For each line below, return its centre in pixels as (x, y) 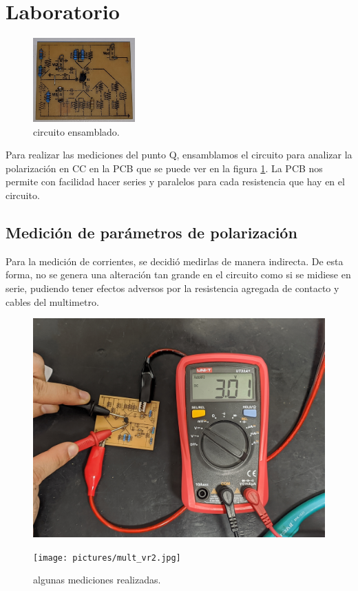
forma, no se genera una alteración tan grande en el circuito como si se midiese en (178, 274)
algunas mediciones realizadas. (97, 580)
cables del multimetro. (52, 301)
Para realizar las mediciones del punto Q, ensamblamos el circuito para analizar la (179, 155)
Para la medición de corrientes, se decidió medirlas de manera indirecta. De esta (175, 261)
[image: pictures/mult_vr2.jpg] (107, 558)
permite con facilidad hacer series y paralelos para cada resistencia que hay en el (175, 182)
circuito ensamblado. (76, 131)
